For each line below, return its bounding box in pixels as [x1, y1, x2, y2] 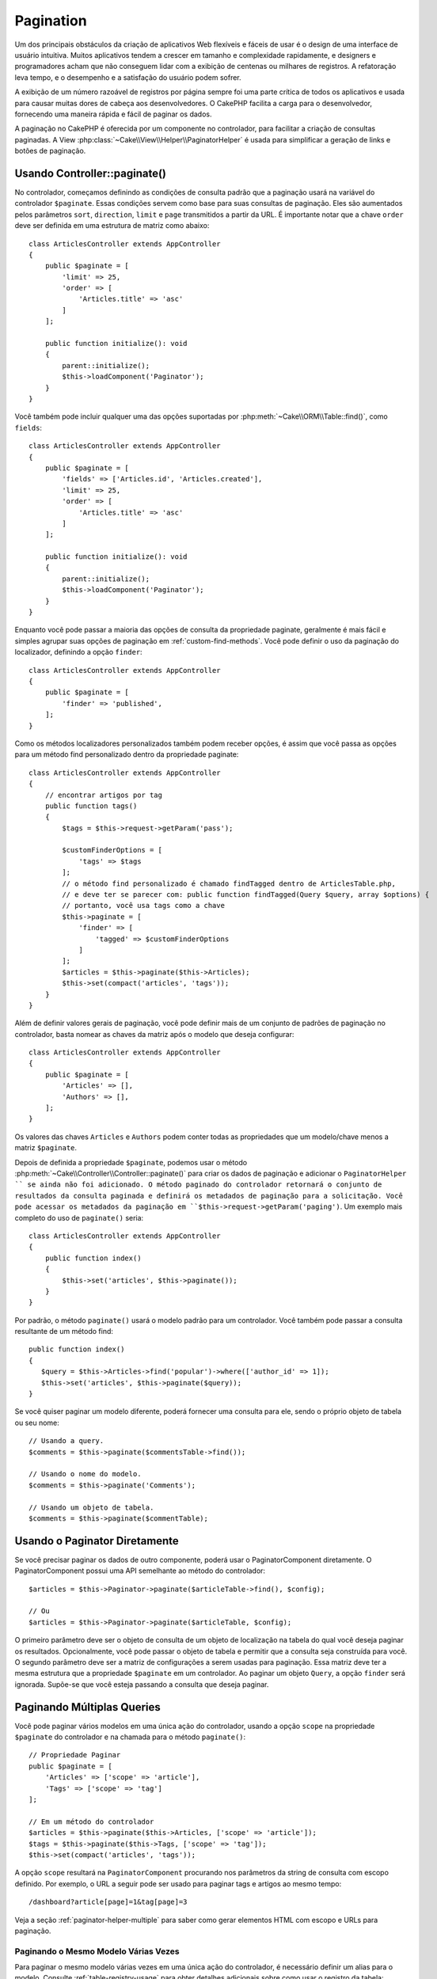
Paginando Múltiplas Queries [14, 1700, 161, 1714]
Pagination [14, 12, 87, 29]
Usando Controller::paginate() [14, 166, 166, 180]
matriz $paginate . [14, 1143, 78, 1153]
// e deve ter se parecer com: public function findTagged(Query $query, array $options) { [62, 891, 430, 899]
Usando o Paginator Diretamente [14, 1534, 180, 1548]
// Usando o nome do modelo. [28, 1469, 142, 1479]
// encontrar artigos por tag [44, 790, 162, 800]
